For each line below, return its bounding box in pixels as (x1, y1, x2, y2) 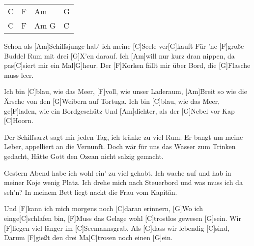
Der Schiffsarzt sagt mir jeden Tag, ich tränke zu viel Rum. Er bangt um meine (4, 131, 243, 142)
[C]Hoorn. (4, 115, 33, 125)
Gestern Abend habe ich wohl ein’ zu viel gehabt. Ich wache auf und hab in (4, 167, 231, 178)
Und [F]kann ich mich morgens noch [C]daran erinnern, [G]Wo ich (4, 203, 203, 214)
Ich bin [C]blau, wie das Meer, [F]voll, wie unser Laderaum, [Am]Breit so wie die (4, 86, 247, 96)
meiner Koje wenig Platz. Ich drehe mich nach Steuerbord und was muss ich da (4, 177, 243, 187)
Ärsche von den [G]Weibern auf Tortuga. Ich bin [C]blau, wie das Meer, (4, 95, 220, 106)
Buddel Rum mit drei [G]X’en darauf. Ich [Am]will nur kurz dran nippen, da (4, 50, 235, 61)
